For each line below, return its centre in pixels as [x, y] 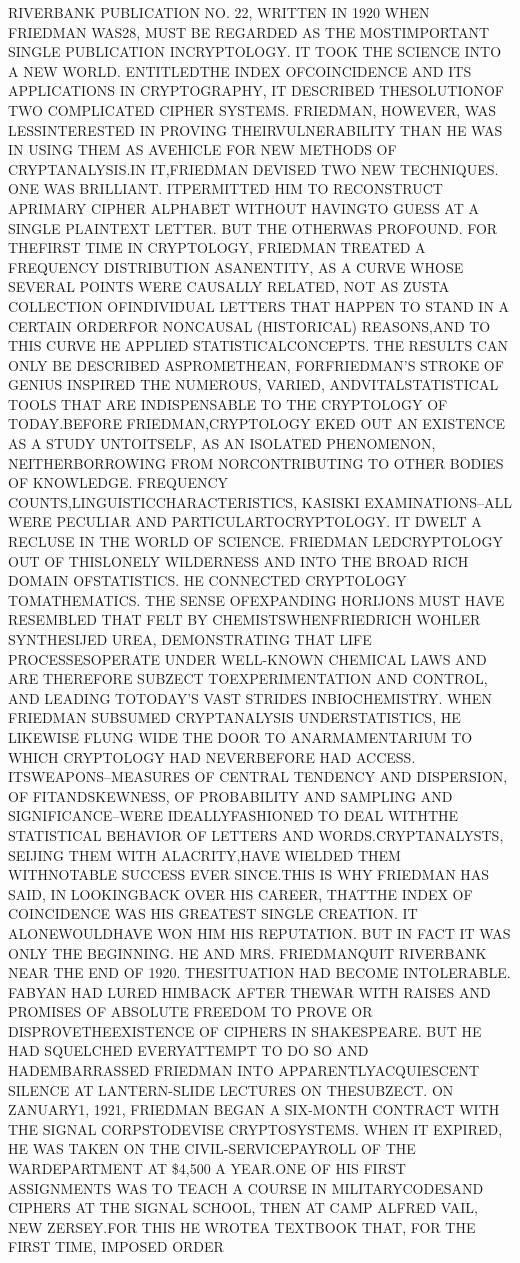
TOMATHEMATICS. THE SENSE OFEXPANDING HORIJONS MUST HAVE [256, 599]
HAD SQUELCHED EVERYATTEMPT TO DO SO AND [188, 1050]
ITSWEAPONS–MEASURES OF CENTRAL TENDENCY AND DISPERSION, [258, 776]
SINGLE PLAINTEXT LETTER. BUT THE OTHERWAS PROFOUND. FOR [253, 227]
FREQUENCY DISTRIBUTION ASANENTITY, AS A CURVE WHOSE [236, 266]
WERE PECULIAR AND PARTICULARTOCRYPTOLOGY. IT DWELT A [245, 521]
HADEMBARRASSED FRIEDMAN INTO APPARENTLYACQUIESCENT [244, 1070]
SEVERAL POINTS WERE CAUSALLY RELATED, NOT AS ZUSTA [229, 286]
